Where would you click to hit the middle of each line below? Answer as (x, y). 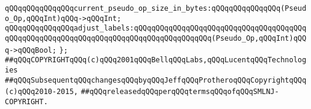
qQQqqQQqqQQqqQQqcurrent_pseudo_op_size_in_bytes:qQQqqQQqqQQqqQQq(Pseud (156, 8)
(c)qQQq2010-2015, (42, 92)
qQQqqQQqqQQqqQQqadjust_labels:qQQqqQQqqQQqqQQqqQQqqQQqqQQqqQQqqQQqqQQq (156, 28)
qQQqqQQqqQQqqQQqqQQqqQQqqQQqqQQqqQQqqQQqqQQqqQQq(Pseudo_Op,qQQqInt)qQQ (156, 38)
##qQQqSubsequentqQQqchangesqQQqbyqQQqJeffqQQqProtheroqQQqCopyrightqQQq (156, 80)
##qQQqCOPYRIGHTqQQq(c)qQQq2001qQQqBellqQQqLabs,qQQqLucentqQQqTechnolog (156, 60)
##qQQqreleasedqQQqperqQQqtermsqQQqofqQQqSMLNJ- (180, 92)
